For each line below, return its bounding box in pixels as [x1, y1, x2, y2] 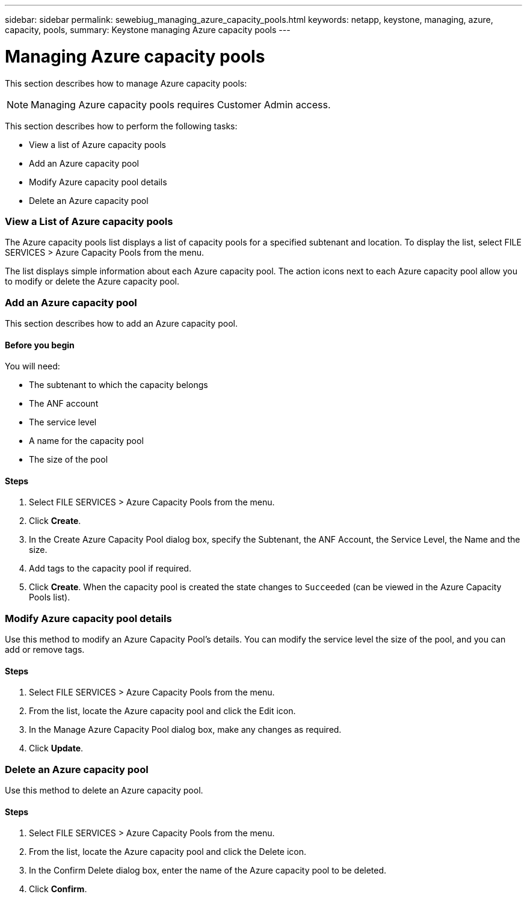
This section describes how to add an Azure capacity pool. [5, 318, 238, 328]
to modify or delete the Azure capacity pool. [5, 276, 179, 287]
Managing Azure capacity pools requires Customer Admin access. [31, 98, 331, 111]
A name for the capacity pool [29, 436, 144, 446]
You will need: [5, 361, 60, 372]
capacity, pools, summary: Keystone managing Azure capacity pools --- [5, 25, 291, 35]
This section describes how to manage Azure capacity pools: [5, 78, 247, 88]
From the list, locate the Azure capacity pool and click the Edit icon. [29, 706, 296, 717]
